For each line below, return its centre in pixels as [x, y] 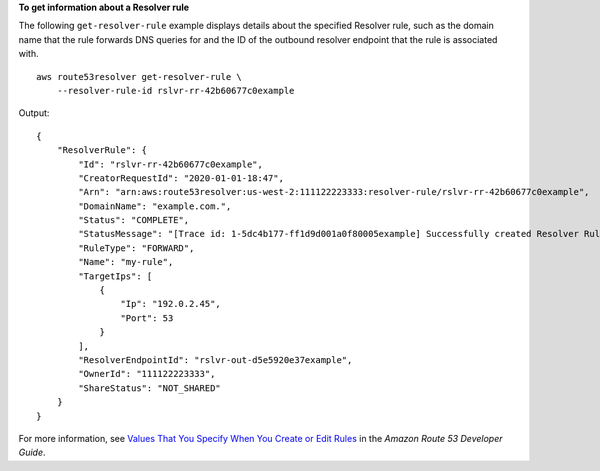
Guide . [32, 452]
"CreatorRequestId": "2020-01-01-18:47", [181, 178]
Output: [34, 113]
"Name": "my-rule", [126, 262]
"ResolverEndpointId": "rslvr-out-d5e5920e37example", [215, 359]
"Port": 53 [147, 318]
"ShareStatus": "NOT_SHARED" [150, 388]
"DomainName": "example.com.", [155, 206]
